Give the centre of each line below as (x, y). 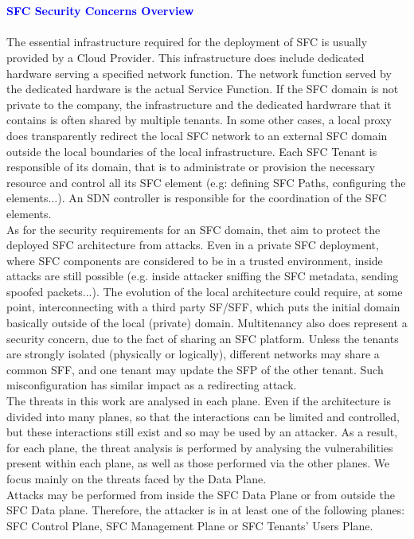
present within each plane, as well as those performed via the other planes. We (198, 463)
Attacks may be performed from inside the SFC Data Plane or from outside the (201, 494)
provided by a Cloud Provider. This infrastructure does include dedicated (186, 57)
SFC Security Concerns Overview (100, 11)
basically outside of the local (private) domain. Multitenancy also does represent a (207, 323)
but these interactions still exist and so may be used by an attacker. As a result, (202, 432)
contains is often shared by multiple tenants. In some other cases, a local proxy (199, 120)
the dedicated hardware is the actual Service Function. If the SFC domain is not (203, 89)
